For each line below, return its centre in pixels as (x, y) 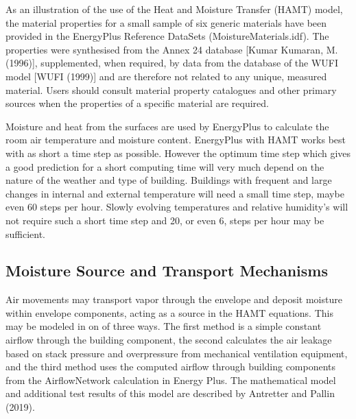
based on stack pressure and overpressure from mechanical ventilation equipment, (177, 353)
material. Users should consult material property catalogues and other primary (171, 89)
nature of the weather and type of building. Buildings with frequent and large (169, 180)
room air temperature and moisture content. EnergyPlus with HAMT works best (176, 140)
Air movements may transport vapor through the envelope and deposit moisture (174, 299)
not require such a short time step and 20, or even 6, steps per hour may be (165, 220)
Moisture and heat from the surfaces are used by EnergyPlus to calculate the (167, 126)
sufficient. (26, 234)
